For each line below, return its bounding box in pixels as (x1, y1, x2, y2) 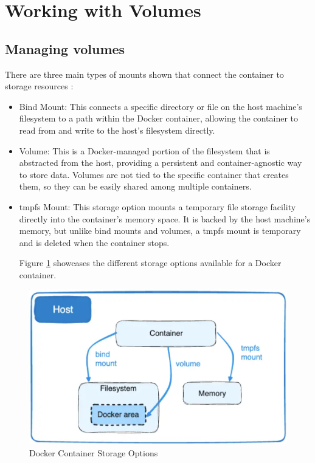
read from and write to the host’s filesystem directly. (19, 123, 215, 136)
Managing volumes (5, 39, 125, 58)
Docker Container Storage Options (29, 446, 158, 459)
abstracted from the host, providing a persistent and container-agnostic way (19, 156, 302, 169)
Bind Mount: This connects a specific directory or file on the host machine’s (19, 100, 302, 112)
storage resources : (5, 80, 74, 92)
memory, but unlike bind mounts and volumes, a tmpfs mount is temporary (19, 224, 301, 237)
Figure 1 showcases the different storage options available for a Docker (19, 256, 282, 269)
